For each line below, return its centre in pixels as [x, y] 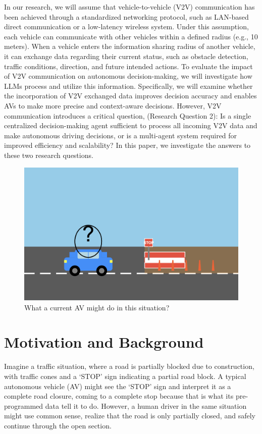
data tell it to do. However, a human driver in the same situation [146, 405]
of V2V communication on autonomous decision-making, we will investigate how [128, 76]
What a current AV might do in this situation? [97, 307]
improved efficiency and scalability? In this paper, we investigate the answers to [127, 145]
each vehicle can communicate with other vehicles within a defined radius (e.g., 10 [131, 36]
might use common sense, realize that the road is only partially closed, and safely [130, 416]
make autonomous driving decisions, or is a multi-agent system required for [121, 135]
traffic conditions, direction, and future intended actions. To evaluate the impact [128, 66]
